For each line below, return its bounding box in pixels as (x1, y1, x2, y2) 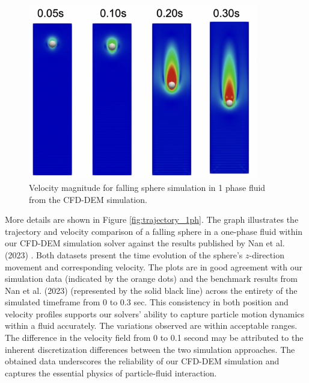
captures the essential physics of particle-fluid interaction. (5, 366, 217, 379)
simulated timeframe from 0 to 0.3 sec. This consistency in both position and (5, 296, 289, 308)
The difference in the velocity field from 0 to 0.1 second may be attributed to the (5, 331, 304, 344)
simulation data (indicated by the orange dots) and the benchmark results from (5, 272, 298, 285)
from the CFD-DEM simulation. (29, 193, 147, 205)
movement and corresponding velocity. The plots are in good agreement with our (5, 260, 303, 273)
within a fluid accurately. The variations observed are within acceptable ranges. (5, 319, 298, 332)
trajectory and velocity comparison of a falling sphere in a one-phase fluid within (5, 225, 303, 237)
